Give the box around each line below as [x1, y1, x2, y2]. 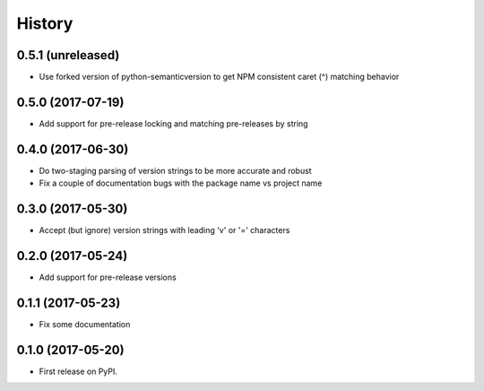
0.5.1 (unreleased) [16, 48, 120, 63]
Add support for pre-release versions [39, 272, 177, 282]
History [16, 13, 73, 33]
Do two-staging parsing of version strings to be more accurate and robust [39, 165, 313, 176]
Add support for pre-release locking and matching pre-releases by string [39, 117, 308, 129]
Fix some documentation [39, 318, 131, 329]
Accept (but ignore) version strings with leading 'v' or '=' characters [39, 225, 290, 236]
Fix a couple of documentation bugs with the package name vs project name [39, 178, 323, 188]
